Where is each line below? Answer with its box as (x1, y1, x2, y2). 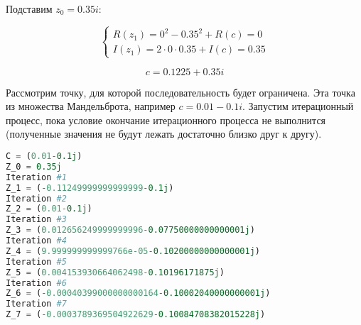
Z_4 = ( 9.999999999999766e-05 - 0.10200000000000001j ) (6, 246, 261, 256)
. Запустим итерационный (242, 99, 354, 114)
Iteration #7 (6, 299, 67, 309)
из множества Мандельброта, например (6, 99, 176, 114)
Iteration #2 (6, 193, 67, 204)
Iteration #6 (6, 277, 67, 288)
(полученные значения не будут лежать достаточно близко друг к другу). (6, 126, 322, 141)
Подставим (6, 1, 53, 16)
